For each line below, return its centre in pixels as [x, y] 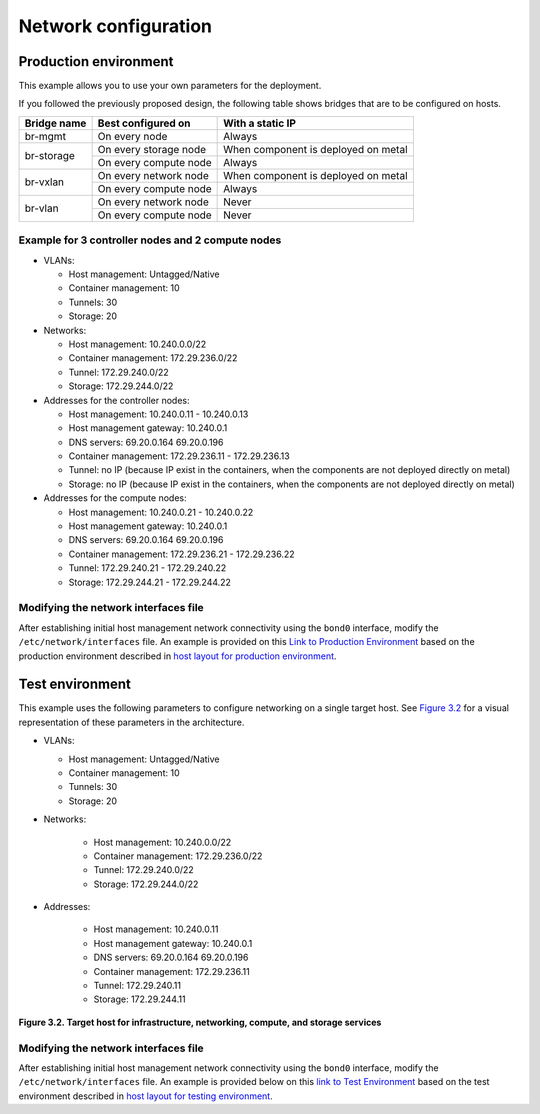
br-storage [49, 156]
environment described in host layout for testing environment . [146, 1096]
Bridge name [55, 123]
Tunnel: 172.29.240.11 [137, 986]
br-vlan [41, 208]
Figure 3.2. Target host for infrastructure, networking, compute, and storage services [200, 1022]
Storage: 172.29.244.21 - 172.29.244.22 [150, 582]
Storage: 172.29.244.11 [139, 999]
